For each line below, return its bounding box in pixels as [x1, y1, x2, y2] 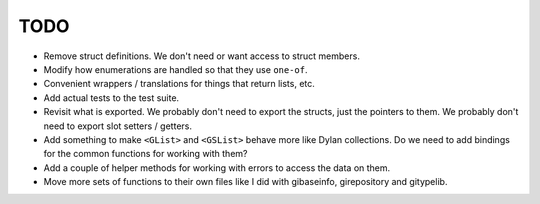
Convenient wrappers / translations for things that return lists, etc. [43, 78, 315, 90]
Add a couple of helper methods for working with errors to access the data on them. [43, 161, 391, 174]
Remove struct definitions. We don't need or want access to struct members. [43, 50, 360, 62]
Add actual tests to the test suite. [43, 91, 180, 104]
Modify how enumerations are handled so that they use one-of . [43, 63, 308, 75]
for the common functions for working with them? [43, 148, 248, 160]
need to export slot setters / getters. [43, 120, 192, 132]
